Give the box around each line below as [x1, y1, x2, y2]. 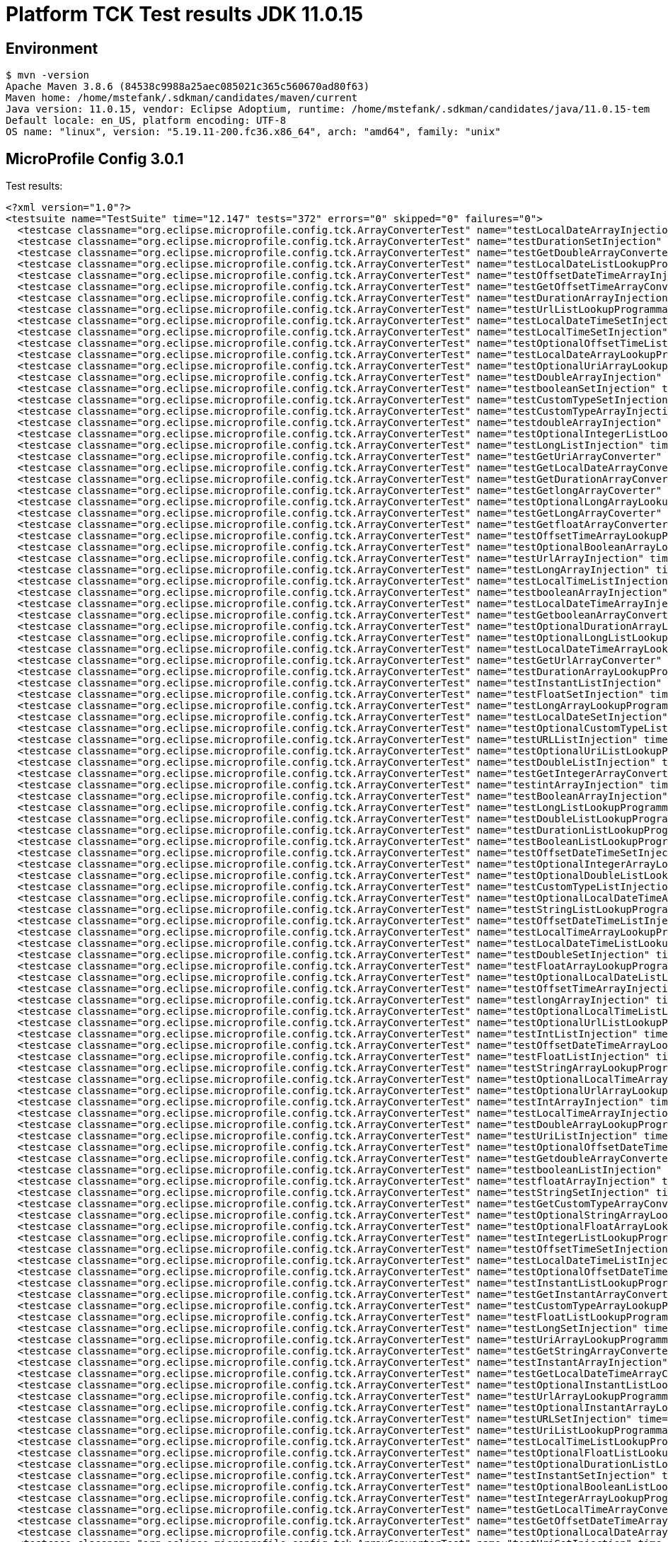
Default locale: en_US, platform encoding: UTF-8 [6, 115, 287, 127]
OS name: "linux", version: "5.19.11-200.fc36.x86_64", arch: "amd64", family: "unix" [6, 126, 501, 138]
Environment [6, 39, 98, 57]
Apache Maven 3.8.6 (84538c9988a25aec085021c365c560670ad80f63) [6, 81, 370, 93]
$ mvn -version [6, 69, 90, 81]
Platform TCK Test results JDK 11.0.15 [6, 2, 364, 26]
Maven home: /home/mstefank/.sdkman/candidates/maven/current [6, 92, 358, 104]
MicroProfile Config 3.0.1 [6, 149, 184, 168]
